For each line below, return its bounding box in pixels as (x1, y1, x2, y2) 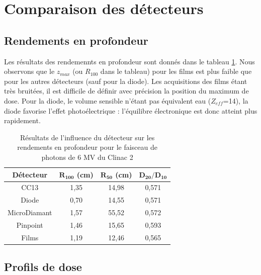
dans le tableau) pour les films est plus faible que (100, 66, 252, 76)
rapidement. (4, 115, 41, 126)
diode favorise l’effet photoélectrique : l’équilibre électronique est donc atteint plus (4, 105, 257, 116)
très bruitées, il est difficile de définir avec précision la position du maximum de (4, 85, 249, 96)
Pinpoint (16, 219, 43, 230)
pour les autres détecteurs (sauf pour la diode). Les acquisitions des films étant (4, 75, 247, 86)
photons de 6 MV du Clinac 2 (41, 151, 133, 162)
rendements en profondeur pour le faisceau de (17, 142, 158, 152)
